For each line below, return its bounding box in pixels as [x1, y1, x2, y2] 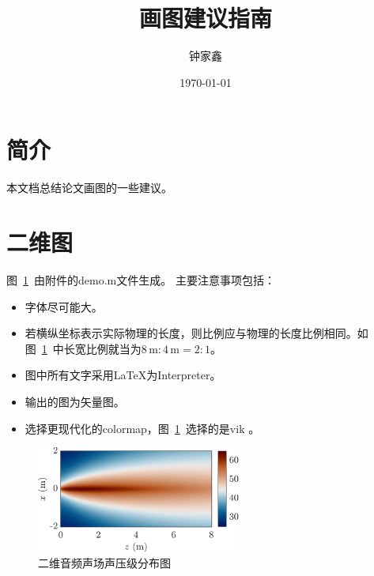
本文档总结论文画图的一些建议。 [6, 179, 172, 196]
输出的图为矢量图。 [25, 393, 125, 409]
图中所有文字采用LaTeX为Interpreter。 [25, 367, 221, 383]
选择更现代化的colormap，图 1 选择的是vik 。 [25, 420, 260, 436]
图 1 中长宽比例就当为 [25, 340, 142, 356]
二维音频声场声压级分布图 [38, 555, 171, 571]
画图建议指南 [138, 2, 272, 34]
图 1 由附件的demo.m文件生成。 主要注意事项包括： [6, 271, 275, 288]
